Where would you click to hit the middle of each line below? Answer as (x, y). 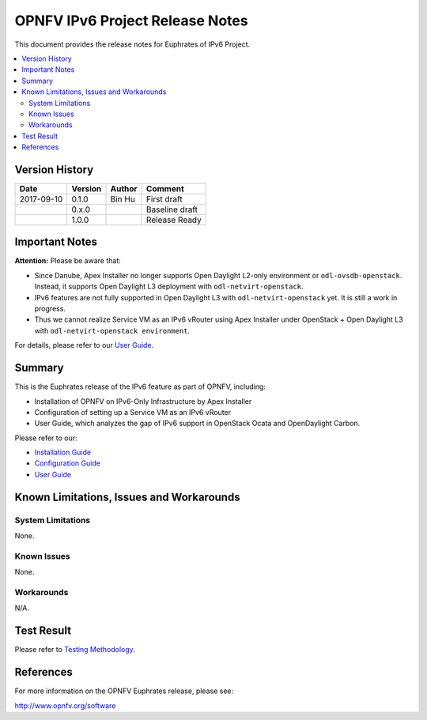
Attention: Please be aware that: (68, 261)
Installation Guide (62, 452)
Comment (166, 188)
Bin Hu (123, 199)
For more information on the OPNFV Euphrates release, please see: (124, 691)
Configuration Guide (67, 463)
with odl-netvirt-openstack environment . (112, 330)
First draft (165, 199)
